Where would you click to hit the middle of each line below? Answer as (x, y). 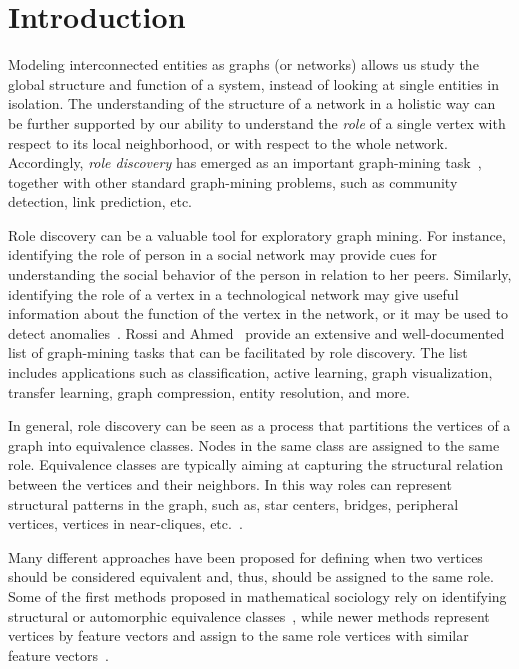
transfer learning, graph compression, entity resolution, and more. (209, 391)
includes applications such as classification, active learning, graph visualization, (250, 372)
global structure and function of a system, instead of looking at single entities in (253, 83)
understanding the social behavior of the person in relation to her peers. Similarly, (260, 274)
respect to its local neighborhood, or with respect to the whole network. (228, 142)
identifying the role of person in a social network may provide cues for (222, 254)
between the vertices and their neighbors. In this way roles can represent (230, 484)
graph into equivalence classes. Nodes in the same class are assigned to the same (254, 444)
